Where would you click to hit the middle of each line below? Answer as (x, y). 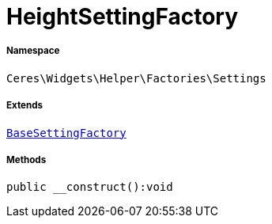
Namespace (33, 51)
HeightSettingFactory (123, 17)
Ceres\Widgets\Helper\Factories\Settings (136, 78)
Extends (25, 106)
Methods (26, 159)
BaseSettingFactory (66, 133)
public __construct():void (90, 187)
